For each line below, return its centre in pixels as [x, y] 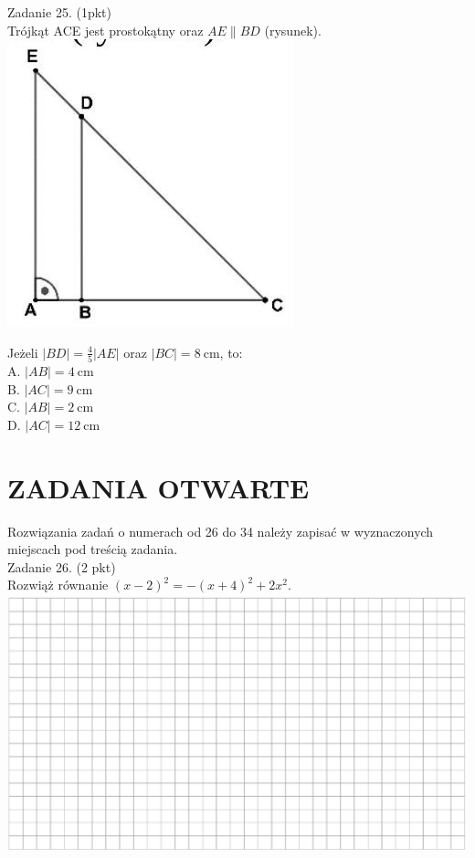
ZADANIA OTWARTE [158, 487]
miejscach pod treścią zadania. [93, 549]
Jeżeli [23, 352]
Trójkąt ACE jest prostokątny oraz [106, 30]
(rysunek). [293, 30]
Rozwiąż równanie [58, 585]
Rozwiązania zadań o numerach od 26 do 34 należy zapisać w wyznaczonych [221, 531]
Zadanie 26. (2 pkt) [62, 566]
